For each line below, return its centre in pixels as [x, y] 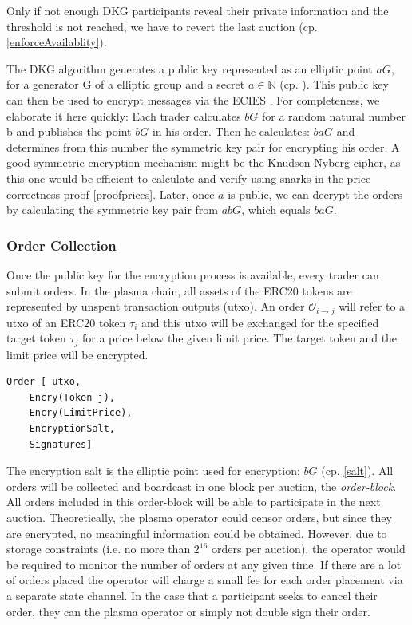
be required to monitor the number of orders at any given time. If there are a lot [204, 564]
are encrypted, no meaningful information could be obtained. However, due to [197, 533]
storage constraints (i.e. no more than [99, 549]
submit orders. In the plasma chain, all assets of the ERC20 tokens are [179, 290]
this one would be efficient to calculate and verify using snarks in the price [189, 178]
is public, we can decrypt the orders [315, 194]
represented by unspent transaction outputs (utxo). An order [156, 306]
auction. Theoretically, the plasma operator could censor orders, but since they [199, 517]
